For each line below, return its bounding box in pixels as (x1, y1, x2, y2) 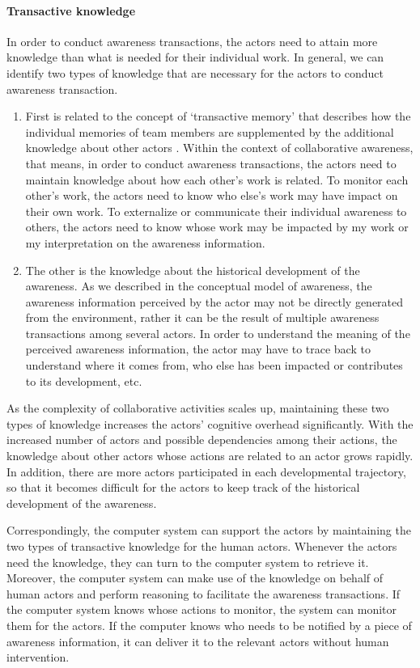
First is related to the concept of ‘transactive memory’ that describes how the (25, 108, 411, 125)
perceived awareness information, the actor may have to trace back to (25, 340, 371, 357)
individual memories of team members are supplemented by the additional (25, 123, 394, 140)
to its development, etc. (25, 372, 142, 389)
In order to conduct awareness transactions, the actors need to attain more (6, 32, 378, 49)
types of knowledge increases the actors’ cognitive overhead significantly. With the (6, 415, 414, 432)
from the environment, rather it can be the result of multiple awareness (25, 309, 380, 326)
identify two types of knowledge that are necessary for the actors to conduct (6, 64, 384, 81)
